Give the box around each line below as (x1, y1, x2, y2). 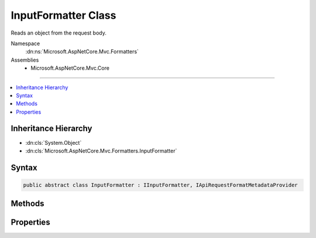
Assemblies (11, 56, 39, 63)
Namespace (11, 40, 40, 47)
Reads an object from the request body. (11, 29, 107, 36)
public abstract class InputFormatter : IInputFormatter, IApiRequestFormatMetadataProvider (23, 182, 298, 188)
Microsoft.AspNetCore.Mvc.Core (30, 64, 109, 72)
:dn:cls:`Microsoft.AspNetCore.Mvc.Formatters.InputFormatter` (25, 147, 177, 154)
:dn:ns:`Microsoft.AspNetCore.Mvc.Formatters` (25, 48, 139, 55)
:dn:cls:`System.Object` (25, 139, 82, 146)
